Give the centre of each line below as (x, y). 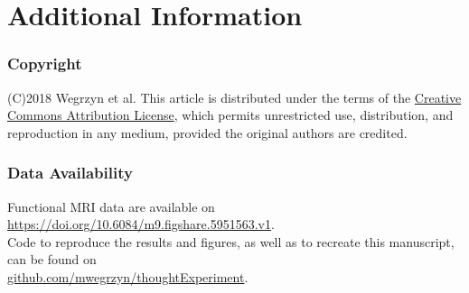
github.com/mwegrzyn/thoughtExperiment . (128, 276)
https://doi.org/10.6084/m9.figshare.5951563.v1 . (141, 224)
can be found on (52, 259)
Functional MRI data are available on (111, 206)
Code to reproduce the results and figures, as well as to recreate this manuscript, (231, 241)
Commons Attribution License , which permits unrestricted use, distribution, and (230, 115)
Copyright (45, 64)
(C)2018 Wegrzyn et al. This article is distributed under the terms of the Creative (234, 97)
